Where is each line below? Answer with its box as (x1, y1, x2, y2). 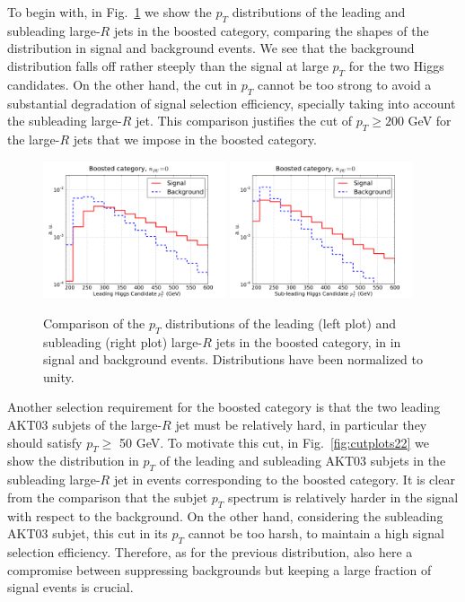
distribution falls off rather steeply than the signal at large (7, 56, 329, 74)
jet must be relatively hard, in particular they (175, 414, 427, 433)
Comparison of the (43, 313, 145, 332)
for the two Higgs (348, 56, 444, 74)
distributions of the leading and (232, 3, 406, 21)
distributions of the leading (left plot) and (165, 313, 397, 332)
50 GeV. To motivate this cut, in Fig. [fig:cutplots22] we (119, 432, 430, 451)
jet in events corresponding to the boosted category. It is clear (113, 470, 455, 489)
